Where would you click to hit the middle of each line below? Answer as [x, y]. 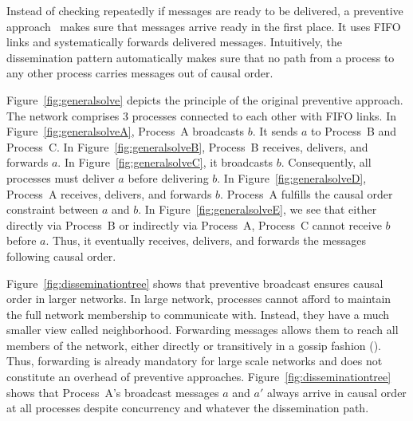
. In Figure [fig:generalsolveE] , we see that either [258, 209]
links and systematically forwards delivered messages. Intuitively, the [175, 42]
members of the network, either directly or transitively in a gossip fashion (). [194, 345]
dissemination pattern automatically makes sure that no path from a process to [201, 57]
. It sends [275, 131]
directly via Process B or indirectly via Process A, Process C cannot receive [194, 224]
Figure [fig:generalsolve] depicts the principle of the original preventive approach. [205, 99]
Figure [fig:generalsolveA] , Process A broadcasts [126, 131]
